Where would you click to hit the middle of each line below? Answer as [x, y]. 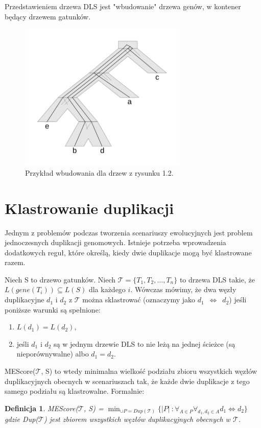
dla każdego [107, 289]
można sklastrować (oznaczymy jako [139, 300]
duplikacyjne [25, 300]
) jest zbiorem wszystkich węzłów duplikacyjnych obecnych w [137, 419]
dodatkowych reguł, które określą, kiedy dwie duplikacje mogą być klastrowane [128, 252]
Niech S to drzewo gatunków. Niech [60, 279]
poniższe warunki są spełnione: [53, 309]
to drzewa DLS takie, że [217, 279]
